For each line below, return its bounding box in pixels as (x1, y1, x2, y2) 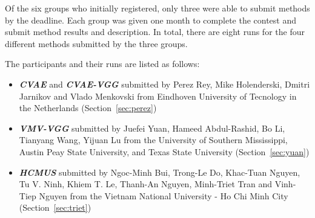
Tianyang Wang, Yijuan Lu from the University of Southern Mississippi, (19, 133, 288, 146)
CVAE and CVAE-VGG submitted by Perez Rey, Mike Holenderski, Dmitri (19, 77, 310, 90)
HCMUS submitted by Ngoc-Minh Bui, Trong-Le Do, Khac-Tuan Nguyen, (19, 165, 300, 178)
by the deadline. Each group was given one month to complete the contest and (5, 13, 297, 26)
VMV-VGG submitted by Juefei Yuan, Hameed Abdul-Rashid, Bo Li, (19, 121, 285, 134)
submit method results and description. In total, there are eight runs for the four (5, 25, 305, 38)
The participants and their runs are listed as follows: (5, 57, 200, 70)
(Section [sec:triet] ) (19, 201, 91, 214)
